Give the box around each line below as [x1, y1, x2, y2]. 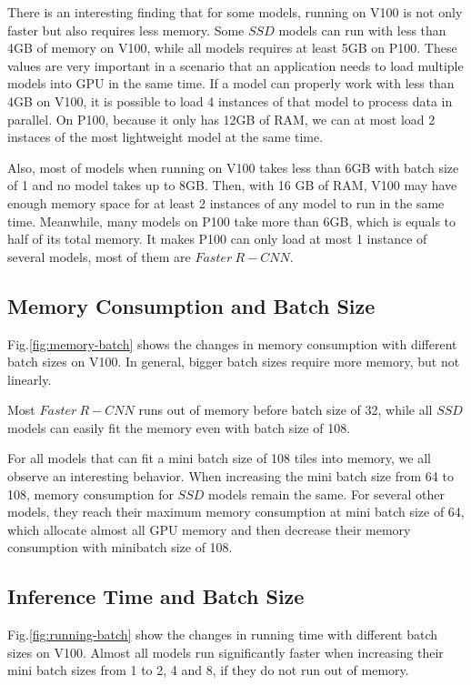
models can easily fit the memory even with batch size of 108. [7, 418, 351, 437]
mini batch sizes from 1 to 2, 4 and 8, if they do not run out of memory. [7, 660, 409, 680]
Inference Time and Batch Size [7, 582, 305, 610]
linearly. [7, 369, 52, 388]
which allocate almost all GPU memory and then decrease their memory [7, 519, 411, 539]
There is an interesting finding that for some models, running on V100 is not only [7, 3, 463, 21]
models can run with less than [278, 20, 446, 39]
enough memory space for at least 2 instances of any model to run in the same [7, 193, 445, 212]
